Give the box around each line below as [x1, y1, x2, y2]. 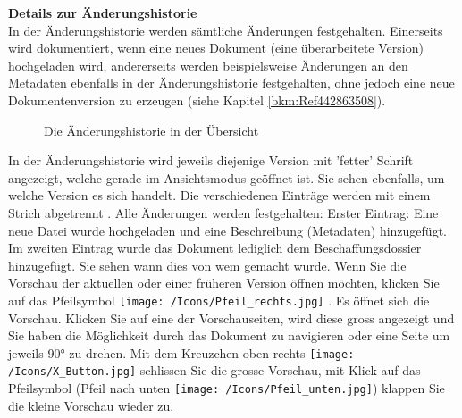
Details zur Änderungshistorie [8, 4, 197, 21]
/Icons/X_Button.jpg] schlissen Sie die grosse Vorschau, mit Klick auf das [8, 361, 421, 380]
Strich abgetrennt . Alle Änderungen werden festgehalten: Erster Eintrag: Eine [8, 203, 439, 222]
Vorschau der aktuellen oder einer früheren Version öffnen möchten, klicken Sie [8, 273, 440, 292]
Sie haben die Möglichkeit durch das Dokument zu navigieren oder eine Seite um [8, 326, 450, 345]
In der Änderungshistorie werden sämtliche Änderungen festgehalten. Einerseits [8, 21, 443, 39]
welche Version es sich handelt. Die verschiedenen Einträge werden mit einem [8, 186, 431, 205]
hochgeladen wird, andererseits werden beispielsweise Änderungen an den [8, 55, 408, 74]
